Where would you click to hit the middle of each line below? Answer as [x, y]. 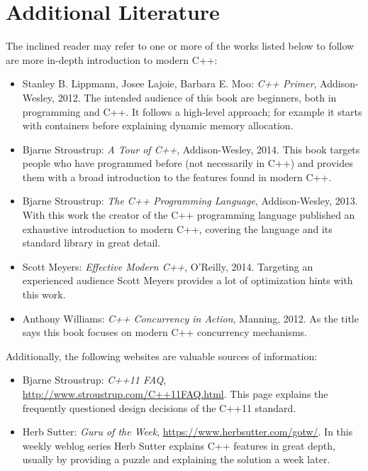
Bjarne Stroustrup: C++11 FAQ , [94, 380]
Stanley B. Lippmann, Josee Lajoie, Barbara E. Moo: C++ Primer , [169, 83]
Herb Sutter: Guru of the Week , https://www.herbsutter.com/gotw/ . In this [188, 432]
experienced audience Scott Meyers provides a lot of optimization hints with [188, 280]
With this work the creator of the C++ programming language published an [189, 215]
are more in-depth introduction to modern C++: [112, 59]
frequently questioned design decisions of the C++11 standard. [159, 407]
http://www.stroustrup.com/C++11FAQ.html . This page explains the [175, 394]
